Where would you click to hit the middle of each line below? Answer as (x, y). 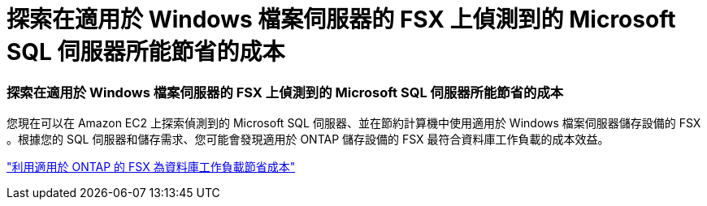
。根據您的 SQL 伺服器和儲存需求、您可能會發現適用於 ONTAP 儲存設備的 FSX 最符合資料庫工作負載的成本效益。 (308, 139)
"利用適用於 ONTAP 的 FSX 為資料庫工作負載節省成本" (151, 167)
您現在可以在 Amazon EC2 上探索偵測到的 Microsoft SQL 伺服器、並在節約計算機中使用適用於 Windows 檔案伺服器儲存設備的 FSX (354, 123)
